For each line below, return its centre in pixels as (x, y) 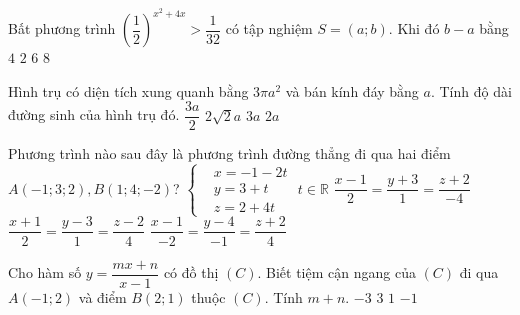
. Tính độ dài (471, 90)
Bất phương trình (62, 28)
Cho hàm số (45, 272)
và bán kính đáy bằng (352, 90)
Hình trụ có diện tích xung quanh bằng (128, 90)
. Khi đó (414, 28)
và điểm (102, 296)
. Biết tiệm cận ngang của (336, 272)
